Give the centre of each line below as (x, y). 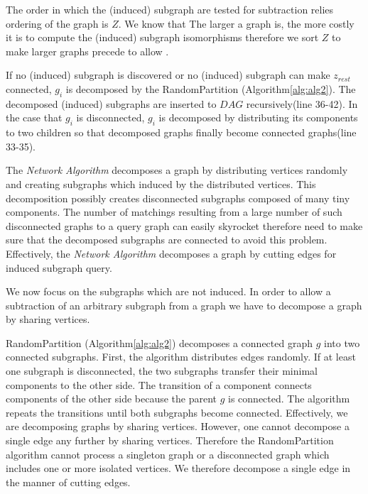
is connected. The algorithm (289, 399)
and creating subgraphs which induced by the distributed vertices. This (161, 183)
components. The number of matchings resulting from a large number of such (174, 212)
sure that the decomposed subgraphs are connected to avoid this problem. (167, 240)
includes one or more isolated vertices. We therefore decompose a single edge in (178, 468)
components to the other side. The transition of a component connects (159, 384)
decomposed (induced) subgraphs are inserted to (111, 103)
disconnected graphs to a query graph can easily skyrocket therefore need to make (184, 225)
